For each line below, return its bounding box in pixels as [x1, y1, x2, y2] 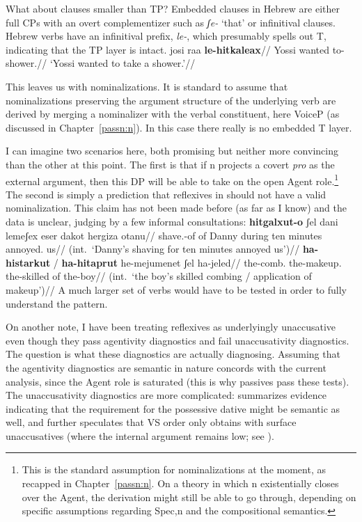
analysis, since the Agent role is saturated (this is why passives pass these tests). [6, 374, 349, 388]
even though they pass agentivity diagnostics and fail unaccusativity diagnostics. [6, 333, 349, 347]
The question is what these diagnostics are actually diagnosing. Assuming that [6, 347, 340, 361]
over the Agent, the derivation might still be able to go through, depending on [22, 489, 356, 504]
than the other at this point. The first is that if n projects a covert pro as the [6, 157, 335, 171]
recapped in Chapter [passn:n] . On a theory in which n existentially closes [22, 476, 339, 491]
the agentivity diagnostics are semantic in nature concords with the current [6, 360, 326, 374]
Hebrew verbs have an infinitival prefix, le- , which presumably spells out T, [6, 29, 326, 43]
